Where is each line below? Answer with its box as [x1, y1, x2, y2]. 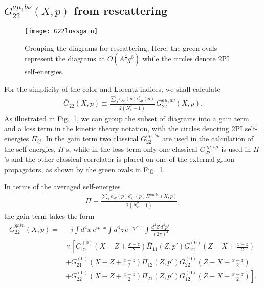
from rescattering [74, 3, 168, 18]
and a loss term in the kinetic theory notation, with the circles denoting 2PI [4, 123, 243, 134]
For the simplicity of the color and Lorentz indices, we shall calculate [4, 84, 221, 94]
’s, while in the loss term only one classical [64, 143, 197, 154]
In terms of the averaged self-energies [4, 181, 121, 192]
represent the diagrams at [25, 53, 105, 64]
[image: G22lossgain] [25, 28, 98, 35]
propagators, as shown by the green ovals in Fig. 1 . [4, 163, 165, 174]
